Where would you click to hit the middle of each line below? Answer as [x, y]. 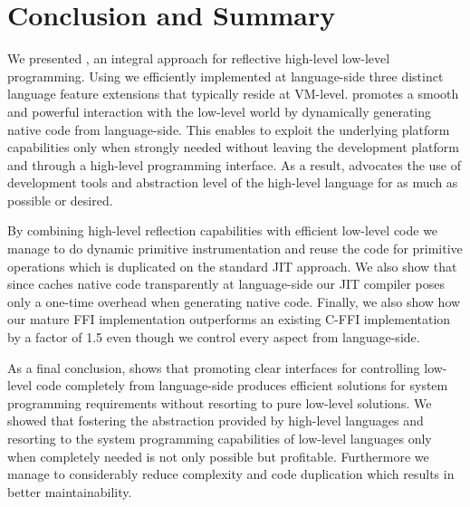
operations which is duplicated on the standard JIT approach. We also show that [232, 266]
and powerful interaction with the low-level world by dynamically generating [220, 111]
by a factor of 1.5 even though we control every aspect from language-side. [214, 337]
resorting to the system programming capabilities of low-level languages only [220, 438]
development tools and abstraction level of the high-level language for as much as [233, 182]
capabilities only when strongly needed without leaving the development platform [233, 147]
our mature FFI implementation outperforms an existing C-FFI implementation [229, 319]
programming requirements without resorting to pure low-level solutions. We [220, 402]
